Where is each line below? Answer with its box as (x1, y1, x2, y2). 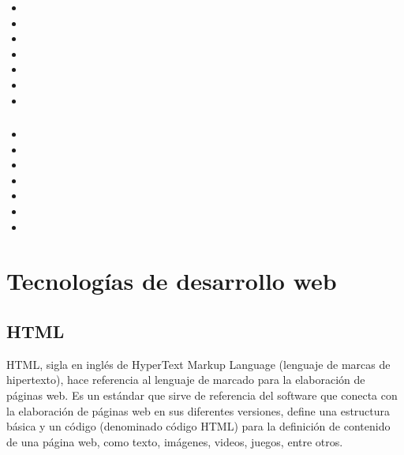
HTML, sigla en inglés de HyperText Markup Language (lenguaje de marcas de (6, 355, 391, 372)
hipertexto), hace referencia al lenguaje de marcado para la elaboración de (6, 371, 365, 388)
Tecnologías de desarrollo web (6, 265, 337, 297)
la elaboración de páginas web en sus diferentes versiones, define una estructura (6, 402, 391, 419)
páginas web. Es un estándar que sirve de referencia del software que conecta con (6, 387, 398, 403)
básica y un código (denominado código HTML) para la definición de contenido (6, 418, 391, 434)
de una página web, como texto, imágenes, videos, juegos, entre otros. (6, 433, 343, 449)
